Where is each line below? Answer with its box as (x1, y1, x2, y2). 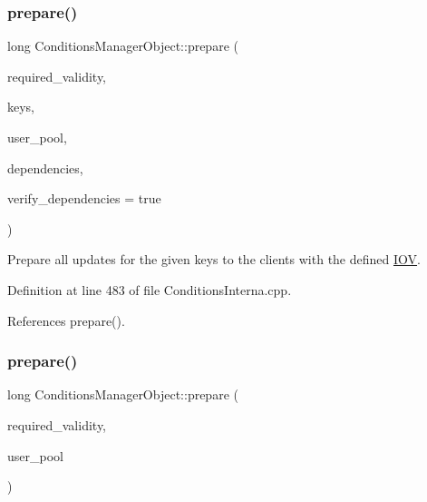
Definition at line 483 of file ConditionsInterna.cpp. (7, 280, 292, 299)
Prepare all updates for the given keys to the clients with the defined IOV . (7, 250, 421, 269)
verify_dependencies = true (7, 189, 161, 208)
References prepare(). (7, 310, 125, 330)
